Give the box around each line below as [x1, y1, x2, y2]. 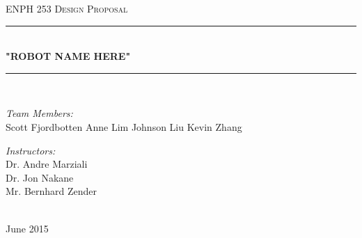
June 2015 [6, 221, 49, 235]
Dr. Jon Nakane [6, 170, 74, 184]
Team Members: [6, 106, 73, 120]
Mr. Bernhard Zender [6, 184, 97, 198]
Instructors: [6, 143, 56, 157]
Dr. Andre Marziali [6, 157, 88, 171]
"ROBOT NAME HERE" [6, 49, 131, 63]
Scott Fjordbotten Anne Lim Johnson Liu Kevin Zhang [6, 119, 242, 134]
